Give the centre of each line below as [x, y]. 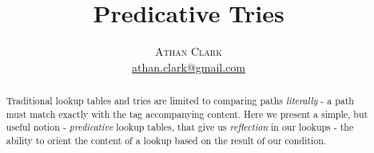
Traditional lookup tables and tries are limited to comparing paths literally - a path [180, 101]
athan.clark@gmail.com [188, 67]
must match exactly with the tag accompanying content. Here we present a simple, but [187, 114]
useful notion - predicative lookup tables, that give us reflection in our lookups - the [180, 127]
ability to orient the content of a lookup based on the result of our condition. [166, 141]
